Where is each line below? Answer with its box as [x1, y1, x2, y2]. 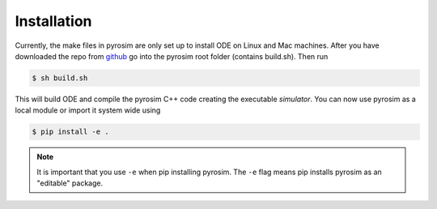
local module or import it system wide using [15, 105, 161, 115]
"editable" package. [36, 178, 104, 188]
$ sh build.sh [32, 73, 88, 83]
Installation [15, 12, 92, 30]
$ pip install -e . [32, 127, 109, 137]
